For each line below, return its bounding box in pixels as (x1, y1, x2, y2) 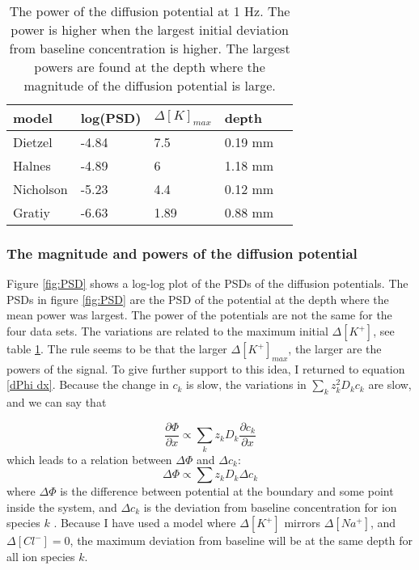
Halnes (13, 156, 51, 175)
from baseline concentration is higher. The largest (9, 39, 290, 57)
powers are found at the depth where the (34, 57, 265, 76)
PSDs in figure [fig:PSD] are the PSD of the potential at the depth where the (6, 290, 389, 307)
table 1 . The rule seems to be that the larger (6, 340, 227, 357)
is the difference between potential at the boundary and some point (60, 483, 394, 500)
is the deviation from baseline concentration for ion (143, 498, 397, 515)
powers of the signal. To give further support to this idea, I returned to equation (6, 360, 405, 377)
